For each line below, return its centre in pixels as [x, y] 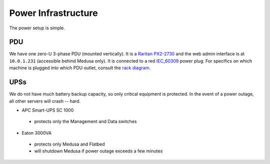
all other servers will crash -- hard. [45, 101]
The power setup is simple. [37, 28]
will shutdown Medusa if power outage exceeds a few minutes [98, 151]
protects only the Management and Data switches [85, 122]
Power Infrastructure [53, 13]
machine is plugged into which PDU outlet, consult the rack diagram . [80, 68]
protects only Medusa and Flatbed [69, 144]
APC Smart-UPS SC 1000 [48, 110]
